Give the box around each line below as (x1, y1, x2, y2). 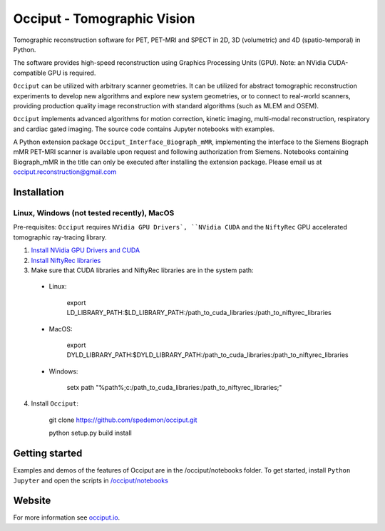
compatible (13, 68, 46, 77)
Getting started (13, 448, 83, 460)
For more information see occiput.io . (13, 513, 120, 522)
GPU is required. (47, 68, 96, 77)
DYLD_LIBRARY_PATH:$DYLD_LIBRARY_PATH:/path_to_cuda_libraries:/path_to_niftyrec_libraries (66, 351, 349, 359)
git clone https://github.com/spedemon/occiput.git (48, 416, 197, 424)
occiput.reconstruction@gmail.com (13, 167, 117, 176)
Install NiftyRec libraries (31, 256, 101, 264)
